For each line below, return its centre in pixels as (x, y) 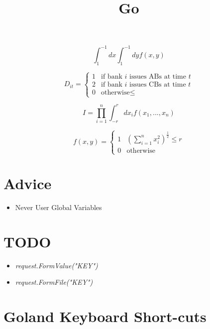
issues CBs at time (158, 84)
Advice (28, 183)
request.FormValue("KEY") (56, 265)
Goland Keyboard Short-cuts (105, 316)
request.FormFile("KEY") (54, 282)
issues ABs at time (158, 76)
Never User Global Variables (58, 207)
